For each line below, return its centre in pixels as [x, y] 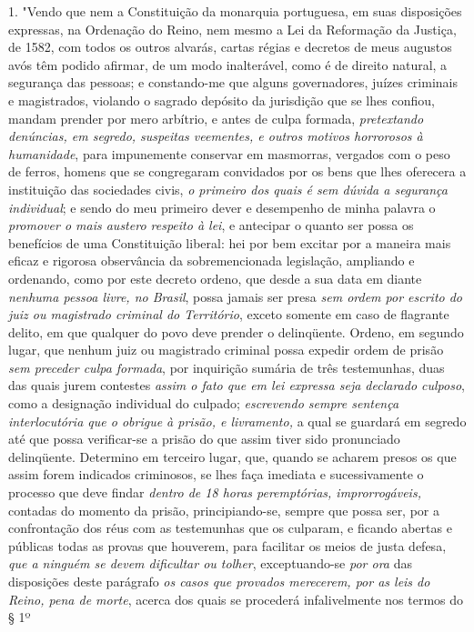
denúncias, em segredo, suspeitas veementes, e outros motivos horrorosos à [216, 136]
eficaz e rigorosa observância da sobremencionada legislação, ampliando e [212, 261]
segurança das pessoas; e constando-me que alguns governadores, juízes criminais [233, 82]
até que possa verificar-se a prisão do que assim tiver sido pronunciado [204, 439]
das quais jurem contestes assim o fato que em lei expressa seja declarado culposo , [237, 385]
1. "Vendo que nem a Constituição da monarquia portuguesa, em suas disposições [235, 11]
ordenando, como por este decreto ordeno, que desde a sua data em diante [215, 278]
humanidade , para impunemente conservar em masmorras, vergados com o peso [229, 153]
